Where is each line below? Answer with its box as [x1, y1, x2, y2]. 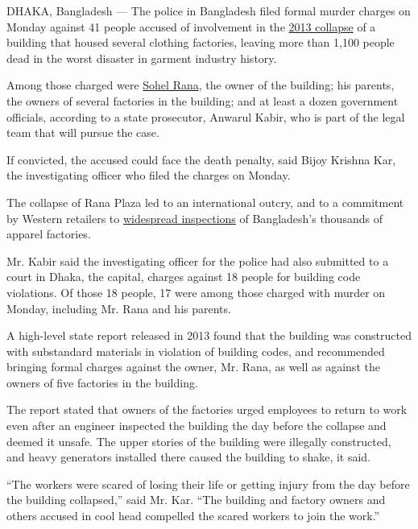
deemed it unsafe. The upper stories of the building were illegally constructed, [6, 432, 391, 449]
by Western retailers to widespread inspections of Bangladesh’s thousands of [6, 209, 383, 226]
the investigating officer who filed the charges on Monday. [6, 167, 291, 184]
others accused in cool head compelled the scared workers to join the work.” [6, 507, 380, 524]
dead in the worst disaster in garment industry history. [6, 49, 277, 66]
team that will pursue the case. [6, 124, 159, 141]
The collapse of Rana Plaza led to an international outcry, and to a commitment [6, 193, 404, 210]
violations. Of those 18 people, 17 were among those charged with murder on [6, 283, 386, 300]
